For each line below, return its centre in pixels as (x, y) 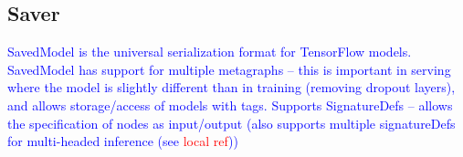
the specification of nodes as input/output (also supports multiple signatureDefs (231, 123)
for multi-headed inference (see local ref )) (123, 141)
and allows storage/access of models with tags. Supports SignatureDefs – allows (230, 105)
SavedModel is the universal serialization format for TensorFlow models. (210, 52)
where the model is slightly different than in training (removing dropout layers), (231, 87)
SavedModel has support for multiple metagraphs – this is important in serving (229, 69)
